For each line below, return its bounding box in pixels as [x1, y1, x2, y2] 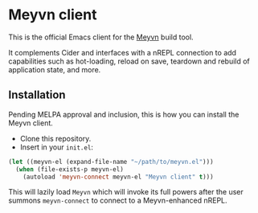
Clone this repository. [19, 133, 92, 143]
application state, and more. [8, 64, 101, 74]
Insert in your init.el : [19, 142, 94, 152]
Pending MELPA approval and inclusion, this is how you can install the [8, 109, 240, 119]
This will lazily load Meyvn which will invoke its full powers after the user [8, 187, 244, 197]
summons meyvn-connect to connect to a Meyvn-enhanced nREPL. [8, 195, 227, 206]
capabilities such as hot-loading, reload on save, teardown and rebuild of [8, 56, 251, 66]
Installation [8, 88, 66, 102]
